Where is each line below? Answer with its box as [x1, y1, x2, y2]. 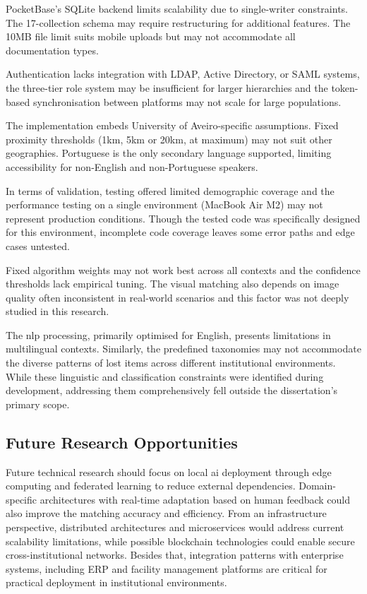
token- [331, 80, 359, 95]
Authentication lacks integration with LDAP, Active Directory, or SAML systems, [6, 66, 360, 81]
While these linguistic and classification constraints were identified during [6, 369, 324, 384]
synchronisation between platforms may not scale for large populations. [32, 94, 342, 109]
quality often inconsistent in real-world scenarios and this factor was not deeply [6, 290, 349, 304]
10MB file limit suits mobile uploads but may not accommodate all [6, 29, 296, 44]
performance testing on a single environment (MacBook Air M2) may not [6, 197, 323, 212]
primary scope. [6, 396, 70, 411]
